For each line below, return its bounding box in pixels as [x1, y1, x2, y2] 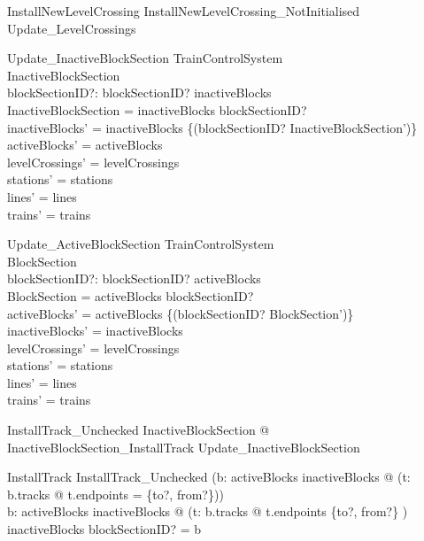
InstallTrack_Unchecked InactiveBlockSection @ [7, 421, 270, 439]
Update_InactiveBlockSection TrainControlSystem [7, 49, 283, 67]
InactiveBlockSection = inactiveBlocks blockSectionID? [7, 100, 307, 119]
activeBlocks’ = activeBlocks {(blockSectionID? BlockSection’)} [7, 304, 354, 322]
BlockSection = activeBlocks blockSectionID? [7, 286, 254, 305]
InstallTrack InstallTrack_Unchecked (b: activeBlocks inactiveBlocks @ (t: [7, 468, 411, 486]
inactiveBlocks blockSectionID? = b [7, 520, 202, 538]
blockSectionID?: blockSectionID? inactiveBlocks [7, 83, 272, 102]
